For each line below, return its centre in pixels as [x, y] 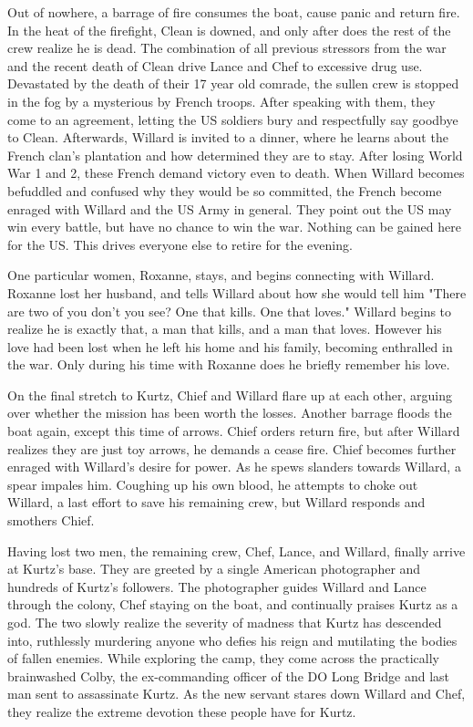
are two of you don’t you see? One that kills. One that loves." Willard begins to [230, 311]
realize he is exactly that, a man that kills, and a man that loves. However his [225, 329]
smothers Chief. [51, 520]
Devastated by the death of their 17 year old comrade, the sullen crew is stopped [233, 83]
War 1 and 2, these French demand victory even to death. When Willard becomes [236, 173]
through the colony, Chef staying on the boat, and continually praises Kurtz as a [233, 604]
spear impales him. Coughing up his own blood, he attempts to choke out [213, 484]
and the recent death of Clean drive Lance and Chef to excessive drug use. [215, 65]
